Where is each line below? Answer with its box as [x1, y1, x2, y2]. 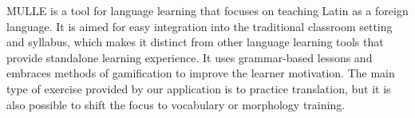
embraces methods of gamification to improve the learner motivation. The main [6, 65, 395, 81]
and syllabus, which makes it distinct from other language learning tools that [6, 33, 384, 50]
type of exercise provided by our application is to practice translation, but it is [6, 80, 391, 96]
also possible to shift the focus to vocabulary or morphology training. [6, 96, 346, 112]
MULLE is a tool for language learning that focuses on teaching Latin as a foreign [6, 2, 409, 18]
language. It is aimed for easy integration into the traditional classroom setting [6, 18, 393, 34]
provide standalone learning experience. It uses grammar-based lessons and [6, 49, 373, 65]
